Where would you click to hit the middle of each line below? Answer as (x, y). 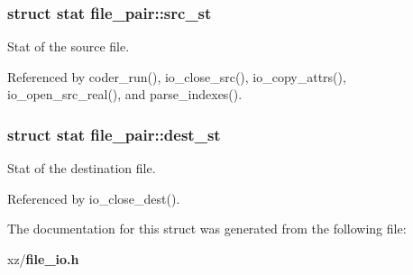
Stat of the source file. (69, 46)
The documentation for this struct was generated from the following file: (207, 229)
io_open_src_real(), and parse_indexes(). (125, 94)
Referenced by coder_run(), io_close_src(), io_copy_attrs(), (177, 76)
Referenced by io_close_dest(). (94, 198)
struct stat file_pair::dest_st (114, 134)
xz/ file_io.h (43, 259)
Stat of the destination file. (82, 168)
